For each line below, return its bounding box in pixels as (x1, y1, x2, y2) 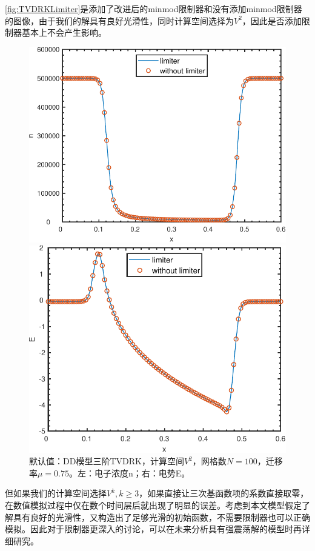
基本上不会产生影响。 (21, 26, 107, 39)
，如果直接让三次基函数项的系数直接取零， (139, 487, 309, 499)
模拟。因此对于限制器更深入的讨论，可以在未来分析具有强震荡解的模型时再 (5, 523, 302, 535)
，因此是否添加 (242, 14, 302, 27)
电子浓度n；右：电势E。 (94, 466, 190, 479)
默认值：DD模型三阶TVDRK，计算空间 (29, 455, 184, 467)
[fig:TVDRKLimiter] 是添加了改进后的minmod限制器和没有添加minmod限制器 (5, 2, 302, 15)
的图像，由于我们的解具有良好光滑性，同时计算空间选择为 (5, 14, 234, 27)
